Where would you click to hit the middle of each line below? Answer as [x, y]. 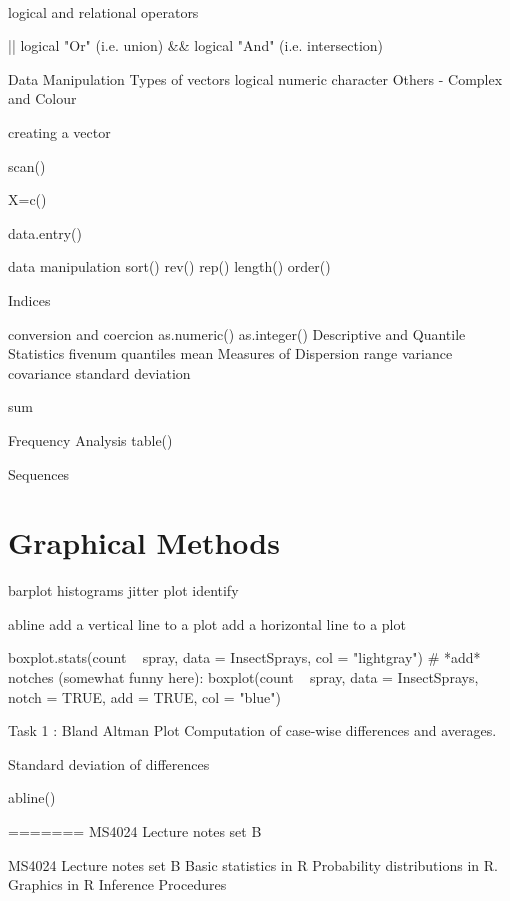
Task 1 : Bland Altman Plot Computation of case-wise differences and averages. [252, 730]
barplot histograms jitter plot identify [123, 590]
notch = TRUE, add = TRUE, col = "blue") [144, 696]
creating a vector [59, 131]
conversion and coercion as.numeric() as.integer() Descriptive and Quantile [237, 333]
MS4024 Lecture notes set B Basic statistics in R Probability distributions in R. [253, 864]
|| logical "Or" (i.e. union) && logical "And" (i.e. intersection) [196, 45]
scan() [27, 165]
